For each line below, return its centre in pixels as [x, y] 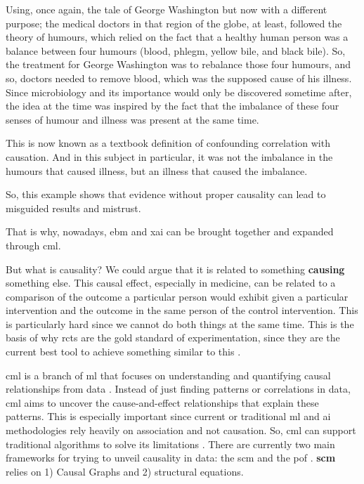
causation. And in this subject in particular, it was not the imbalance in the [169, 156]
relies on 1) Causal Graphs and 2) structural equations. [125, 471]
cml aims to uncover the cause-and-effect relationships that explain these [162, 402]
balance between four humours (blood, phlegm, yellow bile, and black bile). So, [176, 50]
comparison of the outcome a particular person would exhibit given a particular [177, 296]
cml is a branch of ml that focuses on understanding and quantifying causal [168, 375]
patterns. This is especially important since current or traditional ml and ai [168, 416]
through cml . [33, 245]
